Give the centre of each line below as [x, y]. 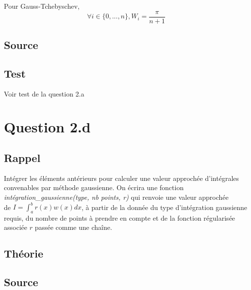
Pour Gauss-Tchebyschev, [42, 6]
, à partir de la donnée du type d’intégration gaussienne [165, 207]
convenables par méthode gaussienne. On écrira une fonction [94, 187]
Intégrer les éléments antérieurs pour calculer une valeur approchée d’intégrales [122, 178]
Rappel [22, 158]
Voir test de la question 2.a [44, 93]
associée [16, 227]
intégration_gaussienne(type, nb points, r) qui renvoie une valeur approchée [116, 197]
